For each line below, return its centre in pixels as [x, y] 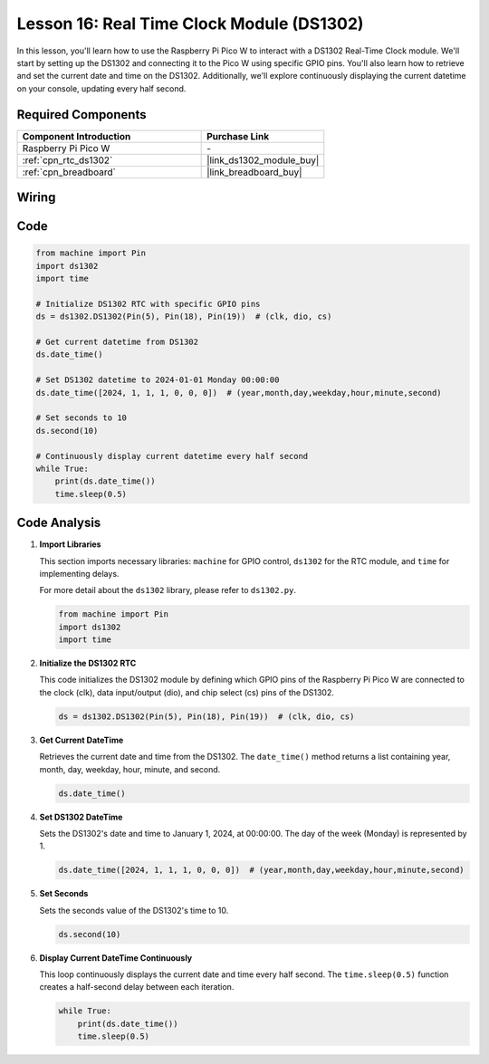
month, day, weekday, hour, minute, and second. [130, 769]
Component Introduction [77, 136]
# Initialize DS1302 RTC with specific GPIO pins [148, 304]
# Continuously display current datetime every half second [172, 456]
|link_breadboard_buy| [254, 172]
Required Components [81, 115]
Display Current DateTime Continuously [116, 958]
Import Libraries [70, 544]
